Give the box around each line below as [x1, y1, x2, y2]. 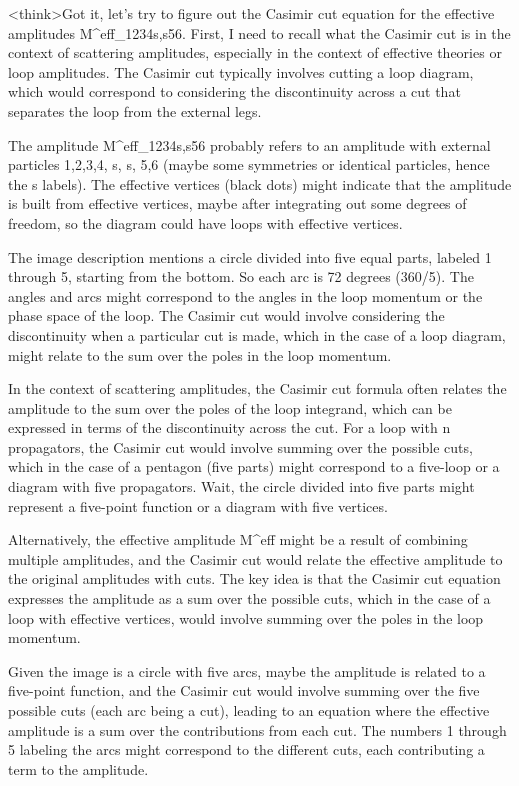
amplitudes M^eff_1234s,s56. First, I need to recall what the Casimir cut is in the [8, 22, 511, 43]
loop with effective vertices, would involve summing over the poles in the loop [8, 607, 484, 628]
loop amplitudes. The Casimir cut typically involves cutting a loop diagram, [8, 61, 474, 82]
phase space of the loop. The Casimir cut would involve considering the [8, 305, 445, 326]
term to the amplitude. [8, 758, 149, 779]
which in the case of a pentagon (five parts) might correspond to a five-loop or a [8, 456, 500, 477]
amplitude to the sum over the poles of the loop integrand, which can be [8, 397, 452, 418]
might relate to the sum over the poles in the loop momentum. [8, 344, 392, 365]
